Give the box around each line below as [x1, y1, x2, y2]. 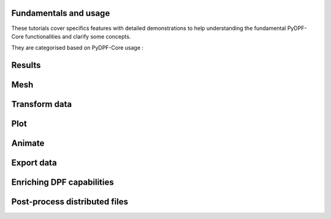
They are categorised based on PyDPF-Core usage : [11, 44, 144, 51]
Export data [11, 158, 58, 168]
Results [11, 60, 41, 70]
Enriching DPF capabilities [11, 177, 115, 188]
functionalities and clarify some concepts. [25, 32, 131, 40]
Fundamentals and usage [11, 8, 110, 18]
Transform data [11, 99, 72, 109]
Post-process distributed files [11, 196, 129, 207]
